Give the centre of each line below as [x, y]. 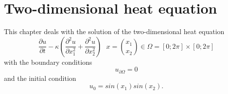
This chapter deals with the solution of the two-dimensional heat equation [114, 31]
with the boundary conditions [48, 62]
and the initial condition [40, 78]
